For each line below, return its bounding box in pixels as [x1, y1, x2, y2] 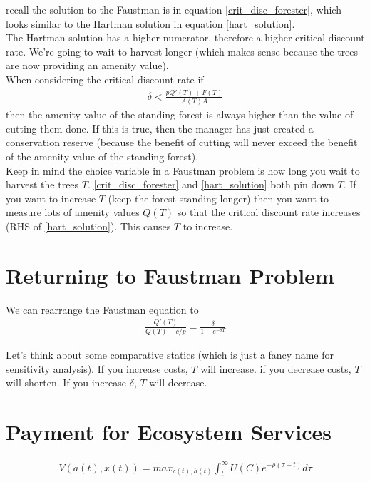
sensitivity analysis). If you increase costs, [6, 361, 188, 376]
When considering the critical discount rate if [6, 71, 204, 86]
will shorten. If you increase [6, 375, 127, 390]
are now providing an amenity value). [6, 58, 169, 73]
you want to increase [6, 190, 96, 205]
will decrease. [149, 375, 207, 390]
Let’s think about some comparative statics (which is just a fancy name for [6, 347, 334, 362]
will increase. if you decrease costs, [200, 361, 351, 376]
